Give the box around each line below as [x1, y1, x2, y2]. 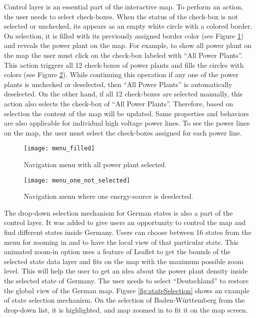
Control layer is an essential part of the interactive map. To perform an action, [4, 1, 243, 11]
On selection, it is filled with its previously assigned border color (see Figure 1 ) [4, 30, 244, 41]
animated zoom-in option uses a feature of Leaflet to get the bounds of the [4, 246, 231, 257]
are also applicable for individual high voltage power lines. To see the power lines [4, 118, 250, 128]
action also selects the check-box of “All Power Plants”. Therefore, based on [4, 98, 233, 108]
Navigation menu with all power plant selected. [24, 159, 167, 169]
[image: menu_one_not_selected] [24, 177, 130, 184]
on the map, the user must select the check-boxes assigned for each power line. [4, 127, 242, 137]
